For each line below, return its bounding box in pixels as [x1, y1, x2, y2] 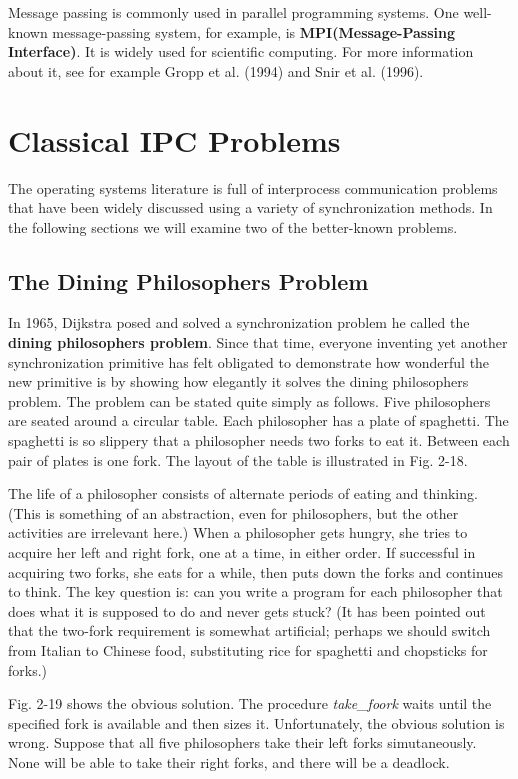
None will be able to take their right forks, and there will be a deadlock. [8, 751, 450, 772]
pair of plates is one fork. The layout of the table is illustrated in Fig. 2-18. [8, 449, 468, 470]
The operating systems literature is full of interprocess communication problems [8, 177, 498, 198]
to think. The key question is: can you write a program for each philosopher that [8, 581, 503, 602]
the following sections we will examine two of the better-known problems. [8, 216, 458, 237]
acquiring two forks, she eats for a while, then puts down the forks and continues [8, 561, 503, 582]
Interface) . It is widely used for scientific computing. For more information [8, 41, 474, 62]
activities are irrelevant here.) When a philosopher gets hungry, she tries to [8, 522, 468, 543]
